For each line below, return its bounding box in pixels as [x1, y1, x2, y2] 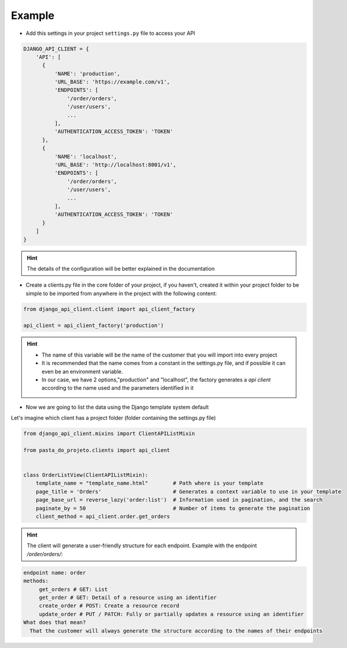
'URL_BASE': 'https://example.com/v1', [54, 79, 170, 85]
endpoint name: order [23, 569, 86, 576]
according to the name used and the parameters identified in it [41, 384, 194, 392]
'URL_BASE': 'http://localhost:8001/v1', [54, 162, 177, 168]
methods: [23, 578, 49, 585]
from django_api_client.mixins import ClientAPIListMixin [23, 430, 195, 437]
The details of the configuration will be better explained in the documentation [27, 265, 215, 272]
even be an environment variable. [41, 368, 124, 375]
